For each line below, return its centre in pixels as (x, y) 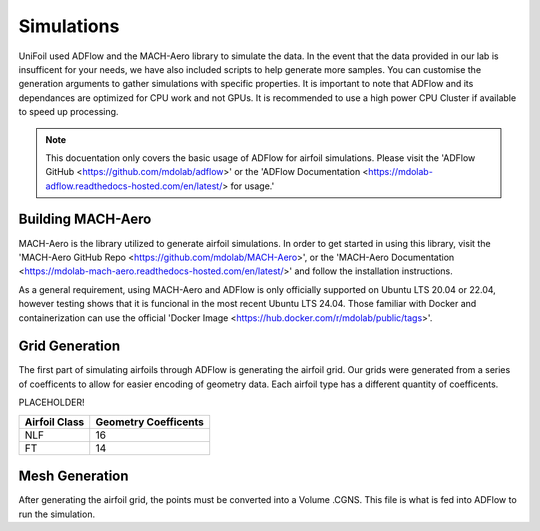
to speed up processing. (68, 112)
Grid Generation (69, 346)
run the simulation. (56, 514)
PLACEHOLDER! (51, 402)
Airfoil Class (54, 422)
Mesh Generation (73, 476)
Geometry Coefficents (149, 422)
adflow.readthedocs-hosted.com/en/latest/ (134, 186)
